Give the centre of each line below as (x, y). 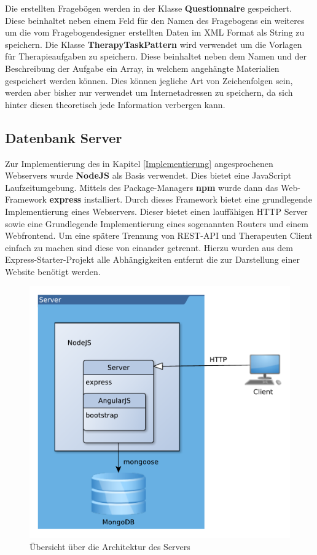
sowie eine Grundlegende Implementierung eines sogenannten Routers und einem (157, 223)
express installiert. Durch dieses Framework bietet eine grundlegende (181, 199)
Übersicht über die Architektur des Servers (110, 546)
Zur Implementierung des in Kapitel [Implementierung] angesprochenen (139, 163)
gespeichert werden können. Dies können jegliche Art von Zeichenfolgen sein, (149, 80)
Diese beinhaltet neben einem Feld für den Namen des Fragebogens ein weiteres (155, 20)
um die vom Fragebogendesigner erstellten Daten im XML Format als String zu (155, 32)
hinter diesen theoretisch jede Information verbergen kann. (115, 104)
